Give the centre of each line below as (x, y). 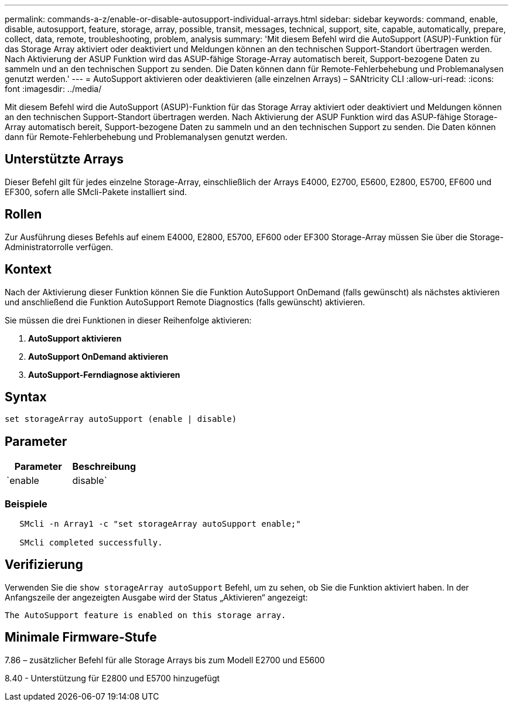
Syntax (26, 397)
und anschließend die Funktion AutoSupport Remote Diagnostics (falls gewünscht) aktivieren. (185, 302)
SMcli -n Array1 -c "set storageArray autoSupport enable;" (160, 523)
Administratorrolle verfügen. (59, 247)
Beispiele (26, 504)
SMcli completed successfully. (91, 542)
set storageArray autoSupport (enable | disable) (121, 419)
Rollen (23, 214)
